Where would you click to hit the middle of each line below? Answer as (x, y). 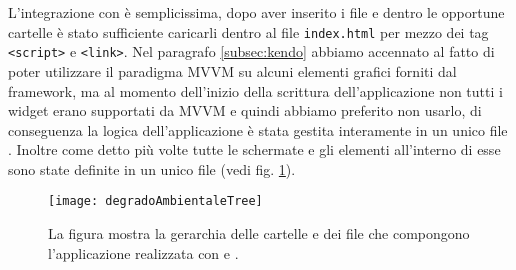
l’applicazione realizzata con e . (143, 252)
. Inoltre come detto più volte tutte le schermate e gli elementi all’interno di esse (254, 149)
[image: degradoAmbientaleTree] (155, 201)
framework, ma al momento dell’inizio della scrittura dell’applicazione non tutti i (255, 90)
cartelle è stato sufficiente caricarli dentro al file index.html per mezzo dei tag (248, 31)
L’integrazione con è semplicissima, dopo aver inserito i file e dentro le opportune (256, 12)
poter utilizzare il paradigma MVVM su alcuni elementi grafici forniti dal (232, 70)
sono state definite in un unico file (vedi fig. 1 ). (152, 168)
